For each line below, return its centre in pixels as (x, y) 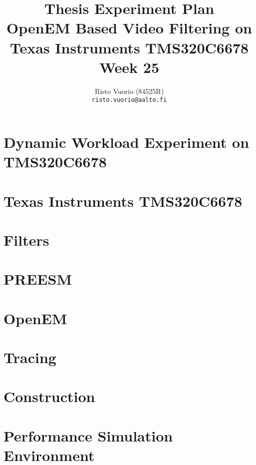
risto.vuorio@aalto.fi (129, 100)
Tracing (30, 357)
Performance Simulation (88, 435)
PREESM (38, 279)
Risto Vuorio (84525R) (129, 91)
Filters (26, 239)
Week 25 (129, 67)
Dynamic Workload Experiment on (127, 142)
